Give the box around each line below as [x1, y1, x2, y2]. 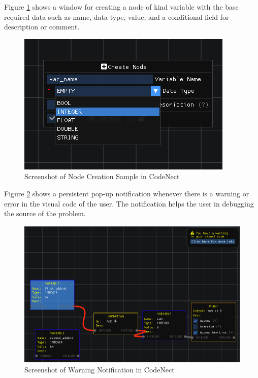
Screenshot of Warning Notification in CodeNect [24, 364, 175, 374]
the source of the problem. [4, 208, 86, 219]
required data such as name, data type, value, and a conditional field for [4, 11, 229, 22]
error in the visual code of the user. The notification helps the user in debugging [4, 198, 254, 209]
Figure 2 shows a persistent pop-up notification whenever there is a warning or [4, 188, 249, 198]
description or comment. [4, 21, 80, 32]
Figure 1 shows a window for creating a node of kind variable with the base [4, 2, 239, 12]
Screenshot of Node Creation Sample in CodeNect [24, 171, 180, 182]
